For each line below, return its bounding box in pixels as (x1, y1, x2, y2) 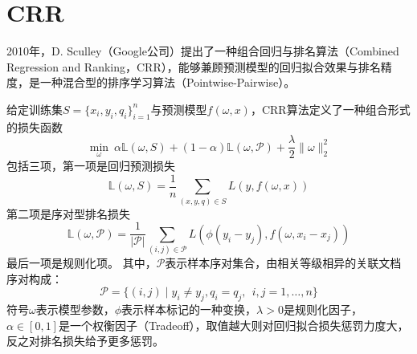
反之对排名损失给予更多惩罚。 (6, 332, 164, 349)
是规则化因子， (283, 301, 362, 318)
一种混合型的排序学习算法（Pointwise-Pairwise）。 (39, 74, 296, 91)
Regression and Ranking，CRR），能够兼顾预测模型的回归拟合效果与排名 (6, 58, 381, 75)
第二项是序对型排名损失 (6, 205, 130, 222)
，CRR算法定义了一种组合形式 (250, 100, 411, 117)
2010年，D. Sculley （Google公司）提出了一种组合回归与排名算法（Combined (6, 43, 399, 59)
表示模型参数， (35, 301, 115, 318)
